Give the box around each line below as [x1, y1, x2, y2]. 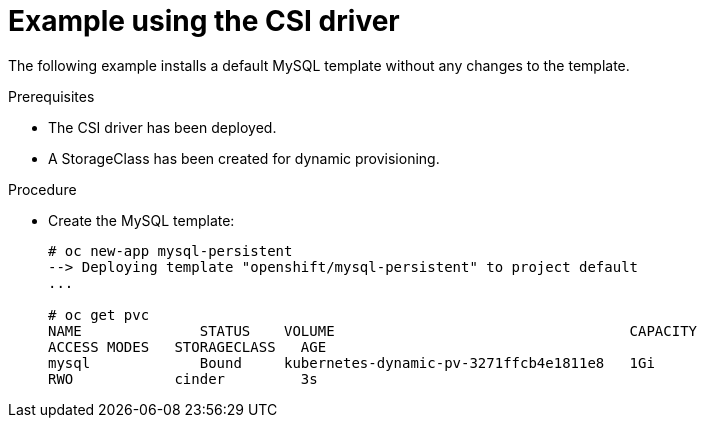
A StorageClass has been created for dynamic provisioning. [48, 149, 440, 167]
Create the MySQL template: [48, 211, 235, 229]
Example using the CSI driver [8, 4, 400, 38]
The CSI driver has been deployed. [48, 118, 277, 136]
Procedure [8, 180, 77, 198]
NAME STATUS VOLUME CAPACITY [48, 322, 698, 339]
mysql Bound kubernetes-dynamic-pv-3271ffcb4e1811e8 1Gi [48, 354, 655, 371]
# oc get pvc [48, 306, 150, 323]
